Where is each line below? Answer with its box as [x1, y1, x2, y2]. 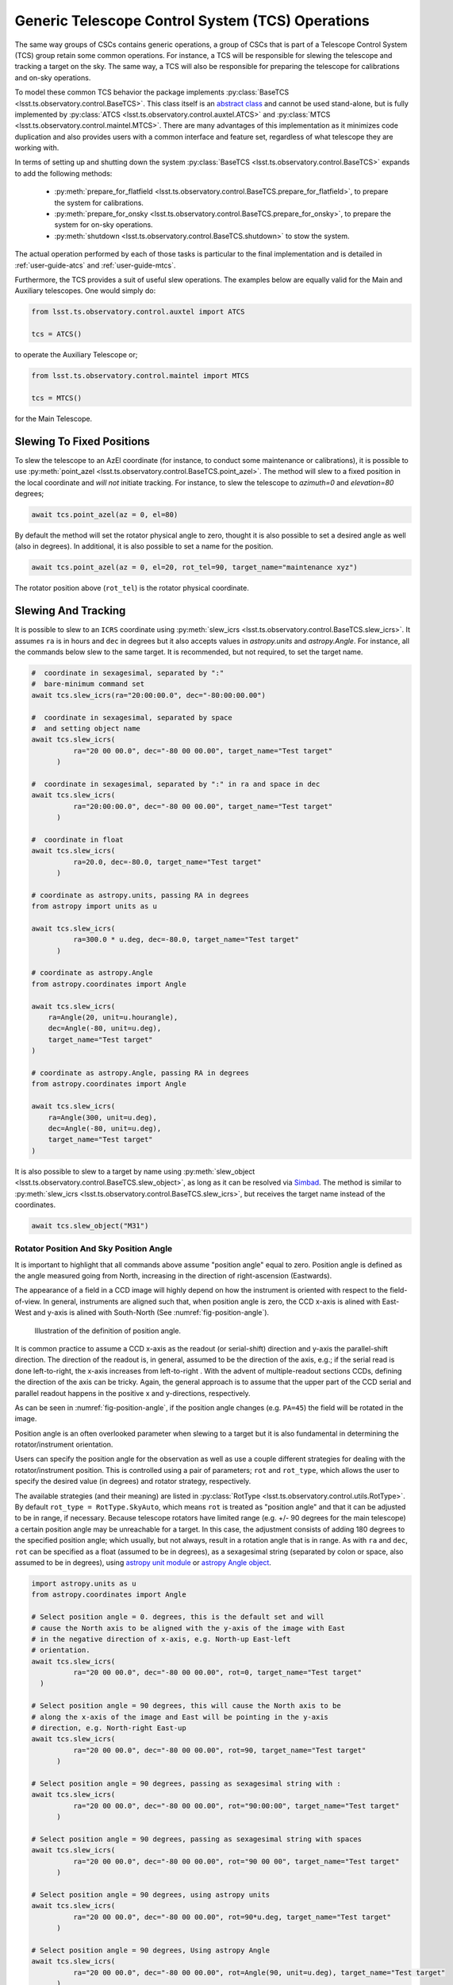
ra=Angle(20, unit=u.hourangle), [48, 1013, 179, 1022]
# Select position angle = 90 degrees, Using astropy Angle [31, 1945, 271, 1955]
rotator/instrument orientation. [14, 1440, 113, 1449]
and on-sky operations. [14, 72, 91, 83]
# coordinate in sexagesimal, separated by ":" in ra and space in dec [31, 779, 321, 788]
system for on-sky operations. [54, 220, 154, 229]
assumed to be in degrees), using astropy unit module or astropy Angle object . [14, 1557, 271, 1567]
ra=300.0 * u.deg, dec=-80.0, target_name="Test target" [72, 935, 300, 944]
